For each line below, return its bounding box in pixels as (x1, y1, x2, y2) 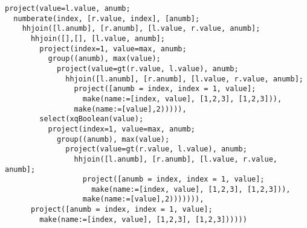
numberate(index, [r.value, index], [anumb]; (13, 14, 200, 23)
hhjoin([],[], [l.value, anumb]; (30, 34, 165, 43)
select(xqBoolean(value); (39, 115, 144, 124)
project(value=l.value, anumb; (5, 4, 131, 13)
